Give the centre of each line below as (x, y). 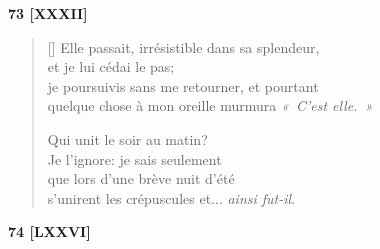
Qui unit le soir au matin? (127, 138)
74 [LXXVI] (49, 231)
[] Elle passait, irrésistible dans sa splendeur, (183, 46)
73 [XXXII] (48, 13)
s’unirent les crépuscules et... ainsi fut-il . (171, 197)
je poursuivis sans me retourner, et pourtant (183, 85)
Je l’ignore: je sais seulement (134, 158)
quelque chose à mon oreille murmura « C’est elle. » (210, 105)
